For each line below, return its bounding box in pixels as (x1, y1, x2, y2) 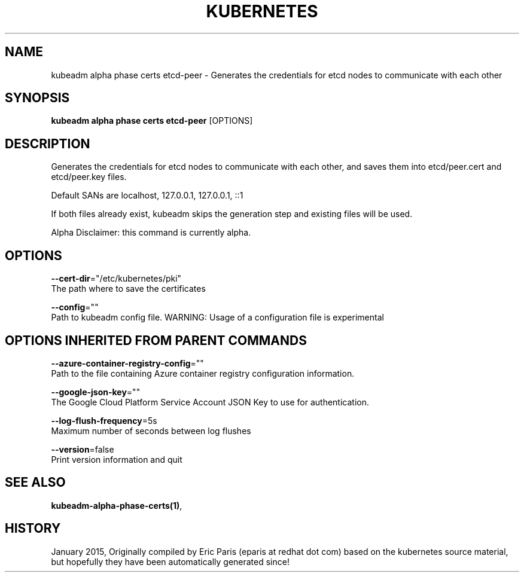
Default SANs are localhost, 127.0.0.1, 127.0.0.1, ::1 (51, 190, 243, 201)
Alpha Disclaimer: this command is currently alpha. (51, 227, 251, 238)
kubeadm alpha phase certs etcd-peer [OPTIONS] (51, 115, 253, 126)
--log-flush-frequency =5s (51, 415, 157, 426)
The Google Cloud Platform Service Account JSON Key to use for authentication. (51, 396, 370, 407)
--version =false (51, 444, 114, 454)
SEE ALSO (5, 475, 66, 490)
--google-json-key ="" (51, 386, 141, 397)
